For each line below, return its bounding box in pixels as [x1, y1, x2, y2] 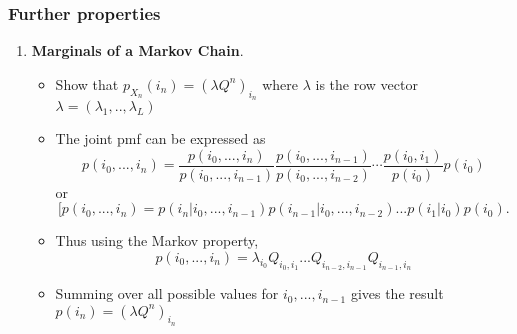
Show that [55, 73, 119, 94]
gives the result [350, 283, 444, 304]
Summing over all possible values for [55, 283, 279, 304]
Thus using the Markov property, [55, 230, 259, 251]
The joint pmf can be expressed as [55, 128, 266, 149]
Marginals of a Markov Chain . [31, 40, 244, 61]
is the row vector [315, 73, 418, 94]
